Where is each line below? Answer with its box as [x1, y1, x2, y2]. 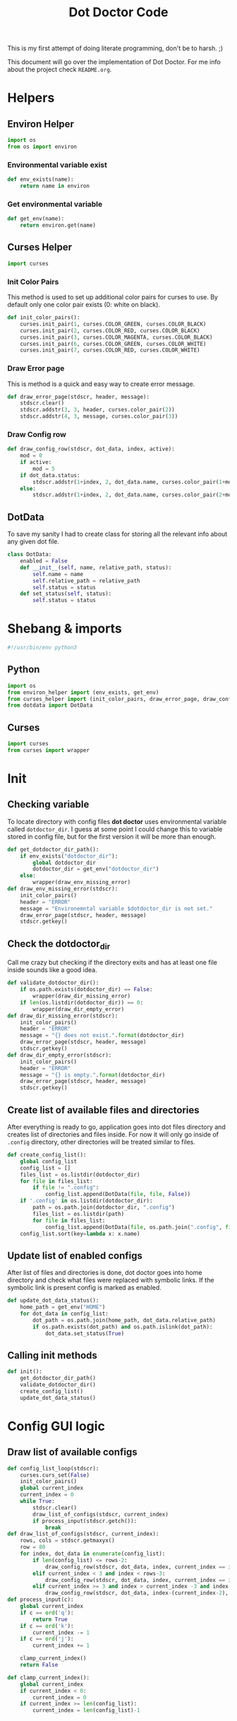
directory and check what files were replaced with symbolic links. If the [7, 1276, 214, 1285]
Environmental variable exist [7, 160, 107, 169]
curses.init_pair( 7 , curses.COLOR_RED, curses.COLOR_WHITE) [20, 347, 200, 354]
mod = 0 [20, 452, 42, 460]
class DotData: [7, 551, 52, 558]
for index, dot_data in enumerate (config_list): [20, 1550, 166, 1557]
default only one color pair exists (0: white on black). [7, 301, 161, 309]
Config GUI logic [7, 1418, 106, 1434]
